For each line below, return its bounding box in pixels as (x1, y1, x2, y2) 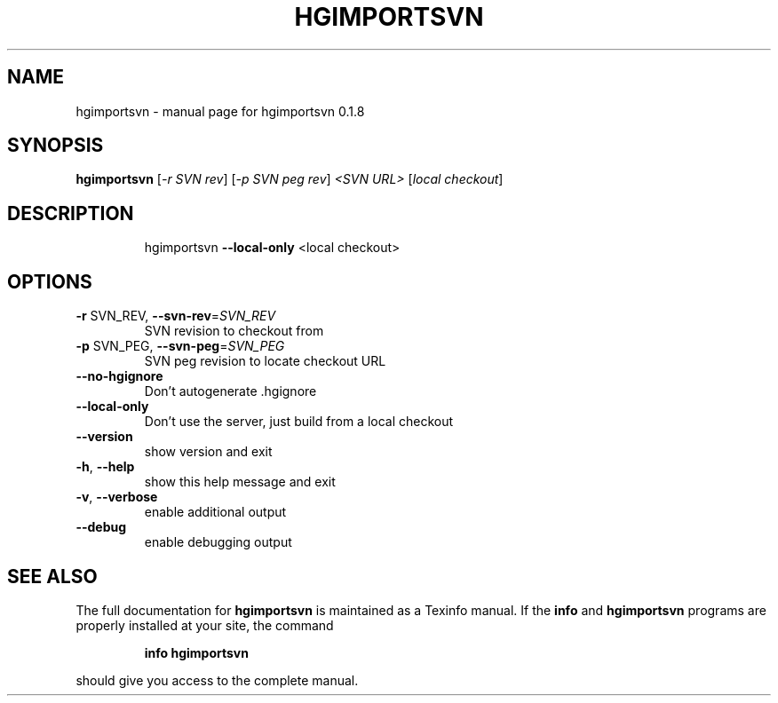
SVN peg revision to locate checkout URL (144, 353, 386, 369)
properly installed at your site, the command (75, 617, 334, 633)
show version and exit (144, 444, 273, 460)
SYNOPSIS (7, 134, 104, 157)
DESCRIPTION (7, 201, 134, 225)
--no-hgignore (75, 368, 163, 384)
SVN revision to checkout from (144, 323, 324, 339)
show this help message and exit (144, 474, 336, 490)
